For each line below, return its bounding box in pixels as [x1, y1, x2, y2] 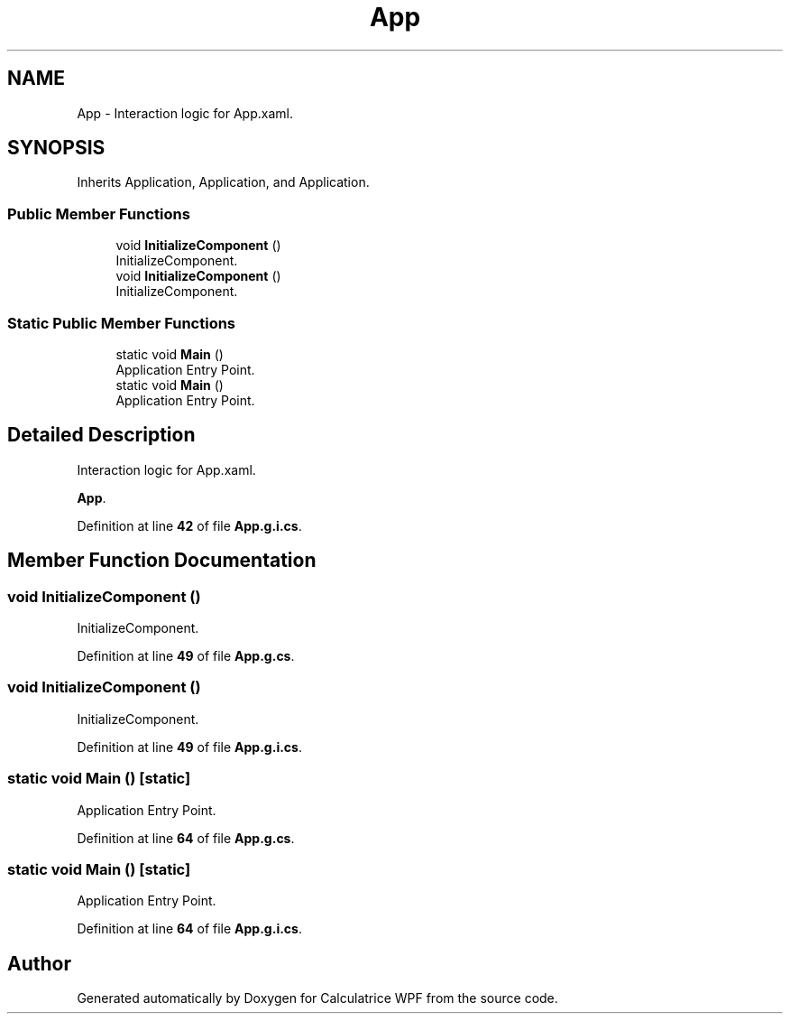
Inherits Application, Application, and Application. [77, 174, 370, 190]
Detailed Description [7, 423, 196, 447]
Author [7, 951, 71, 975]
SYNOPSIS [7, 136, 106, 160]
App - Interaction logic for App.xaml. [77, 105, 293, 121]
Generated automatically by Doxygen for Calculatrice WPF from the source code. [77, 990, 558, 1007]
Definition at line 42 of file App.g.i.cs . [77, 517, 302, 534]
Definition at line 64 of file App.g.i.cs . [77, 921, 302, 937]
